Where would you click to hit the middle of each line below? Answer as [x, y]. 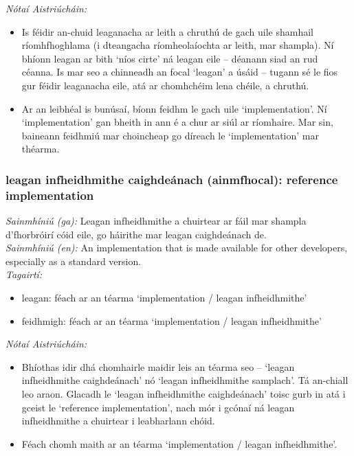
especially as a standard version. [74, 261]
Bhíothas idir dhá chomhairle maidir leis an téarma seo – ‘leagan [158, 366]
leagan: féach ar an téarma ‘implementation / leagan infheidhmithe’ [164, 298]
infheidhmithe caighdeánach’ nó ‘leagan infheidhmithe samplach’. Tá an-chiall [185, 380]
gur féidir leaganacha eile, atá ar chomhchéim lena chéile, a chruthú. [165, 85]
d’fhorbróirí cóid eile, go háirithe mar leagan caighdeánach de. [136, 234]
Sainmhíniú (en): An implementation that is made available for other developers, [177, 248]
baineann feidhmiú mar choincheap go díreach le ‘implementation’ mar [170, 135]
